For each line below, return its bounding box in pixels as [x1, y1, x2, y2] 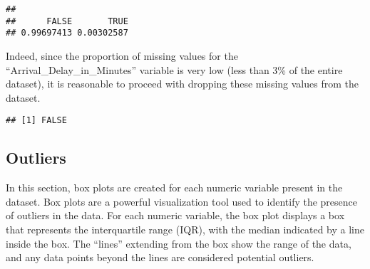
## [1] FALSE [6, 115, 67, 126]
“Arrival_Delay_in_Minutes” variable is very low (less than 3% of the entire [6, 62, 343, 77]
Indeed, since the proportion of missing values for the [6, 48, 238, 63]
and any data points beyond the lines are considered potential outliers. [6, 250, 314, 265]
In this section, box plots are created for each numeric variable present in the [6, 180, 343, 195]
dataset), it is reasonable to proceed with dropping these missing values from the [6, 76, 359, 91]
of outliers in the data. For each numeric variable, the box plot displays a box [6, 208, 345, 223]
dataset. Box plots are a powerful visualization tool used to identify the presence [6, 194, 358, 209]
